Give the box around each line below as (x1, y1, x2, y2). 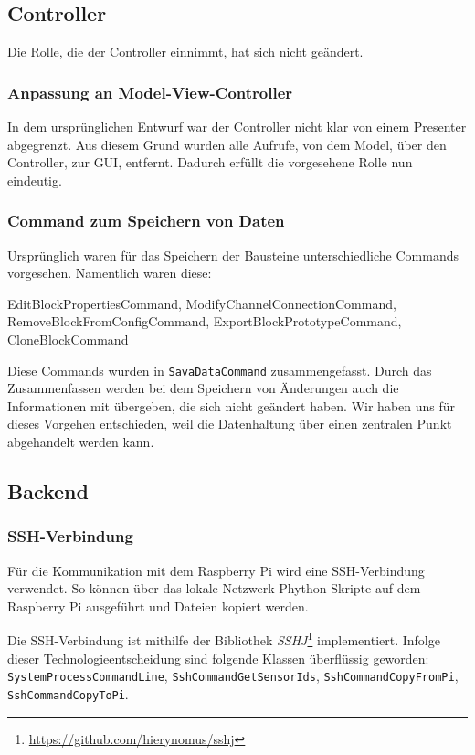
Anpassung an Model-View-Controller (7, 80, 293, 103)
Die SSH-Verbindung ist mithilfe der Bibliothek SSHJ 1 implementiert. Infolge (7, 628, 440, 650)
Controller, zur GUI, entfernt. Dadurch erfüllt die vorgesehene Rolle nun (7, 153, 413, 172)
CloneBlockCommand (7, 329, 129, 348)
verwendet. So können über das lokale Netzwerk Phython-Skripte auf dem (7, 579, 421, 598)
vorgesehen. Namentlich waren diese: (7, 263, 212, 282)
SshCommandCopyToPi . (7, 684, 129, 703)
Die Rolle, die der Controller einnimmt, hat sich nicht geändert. (7, 42, 364, 61)
